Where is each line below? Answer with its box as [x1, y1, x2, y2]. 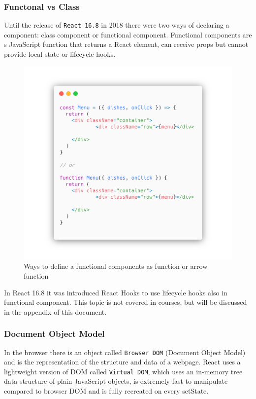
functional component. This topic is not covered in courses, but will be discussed [4, 297, 247, 307]
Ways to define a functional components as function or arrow [24, 261, 208, 271]
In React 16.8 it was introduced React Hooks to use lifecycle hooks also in [4, 287, 227, 297]
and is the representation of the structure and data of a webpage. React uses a [4, 357, 241, 367]
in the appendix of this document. [4, 306, 107, 317]
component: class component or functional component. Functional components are [4, 29, 252, 39]
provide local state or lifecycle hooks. [4, 49, 116, 59]
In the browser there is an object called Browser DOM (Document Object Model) [4, 347, 246, 357]
